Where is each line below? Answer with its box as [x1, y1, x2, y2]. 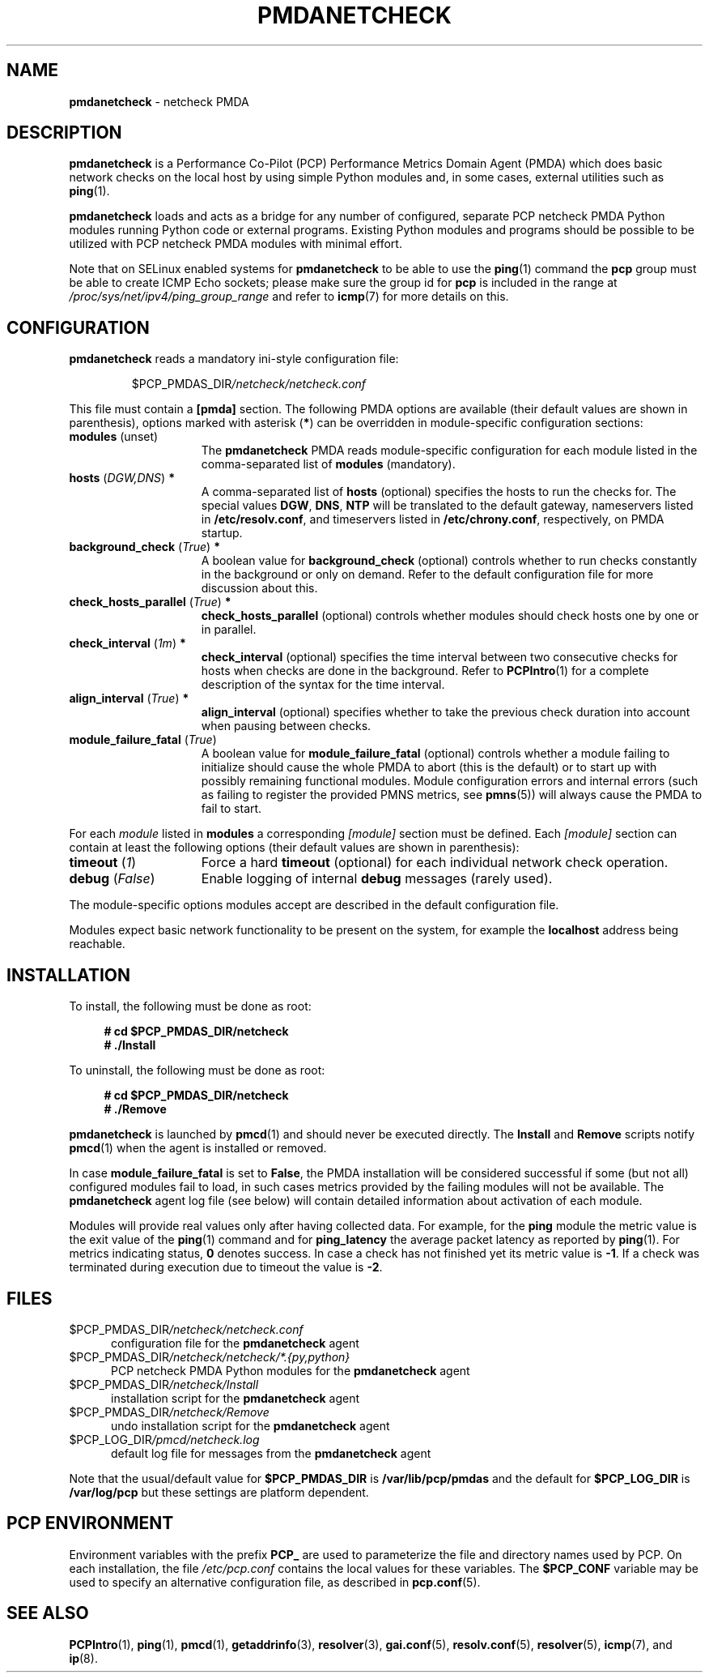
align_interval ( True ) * [69, 691, 189, 706]
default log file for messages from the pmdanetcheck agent [111, 1446, 431, 1460]
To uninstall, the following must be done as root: [69, 1063, 325, 1078]
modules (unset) [69, 429, 159, 444]
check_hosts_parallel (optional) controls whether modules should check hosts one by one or [201, 609, 699, 623]
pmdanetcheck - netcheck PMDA [69, 94, 249, 109]
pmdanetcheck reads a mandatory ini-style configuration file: [69, 352, 399, 366]
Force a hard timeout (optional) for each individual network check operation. [201, 854, 669, 871]
